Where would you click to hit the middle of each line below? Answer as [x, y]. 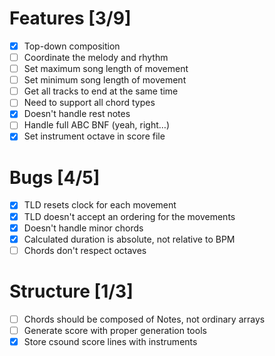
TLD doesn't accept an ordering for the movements [129, 216]
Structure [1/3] [71, 291]
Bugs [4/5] [55, 177]
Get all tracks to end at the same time [101, 91]
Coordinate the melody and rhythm [96, 57]
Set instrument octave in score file [94, 136]
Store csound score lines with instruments [110, 341]
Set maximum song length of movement [106, 69]
